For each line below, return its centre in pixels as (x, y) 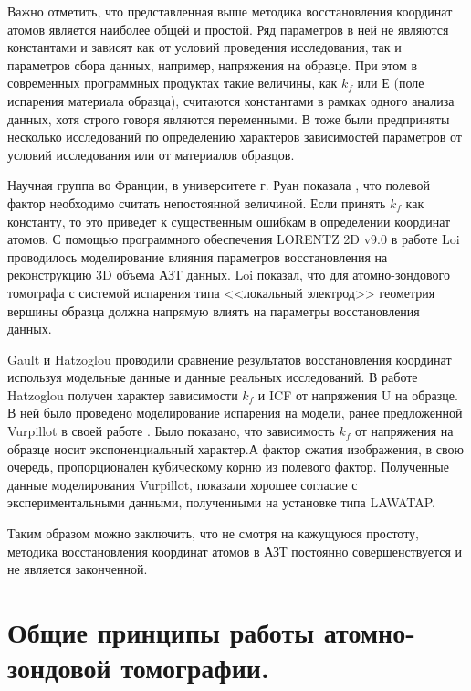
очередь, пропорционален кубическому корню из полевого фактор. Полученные (228, 467)
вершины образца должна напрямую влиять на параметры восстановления (214, 310)
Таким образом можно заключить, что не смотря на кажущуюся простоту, (213, 533)
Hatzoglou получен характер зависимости (123, 394)
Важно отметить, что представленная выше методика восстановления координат (230, 11)
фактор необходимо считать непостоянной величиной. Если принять (197, 202)
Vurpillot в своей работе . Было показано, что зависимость (171, 431)
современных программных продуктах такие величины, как (173, 83)
